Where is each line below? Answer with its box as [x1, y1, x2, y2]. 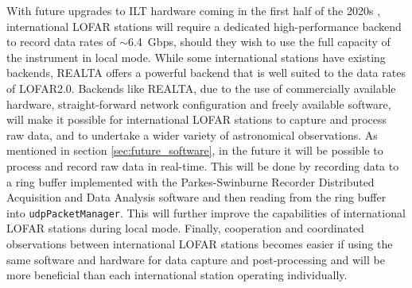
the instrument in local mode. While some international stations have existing [6, 48, 386, 65]
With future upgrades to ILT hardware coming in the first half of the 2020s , [6, 2, 381, 18]
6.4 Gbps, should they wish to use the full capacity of [127, 33, 391, 50]
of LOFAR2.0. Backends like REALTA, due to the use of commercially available [6, 79, 396, 96]
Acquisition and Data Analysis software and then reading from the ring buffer [6, 189, 387, 205]
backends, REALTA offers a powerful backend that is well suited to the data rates [6, 64, 406, 81]
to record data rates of [6, 33, 116, 50]
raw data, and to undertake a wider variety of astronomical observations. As [6, 126, 378, 143]
